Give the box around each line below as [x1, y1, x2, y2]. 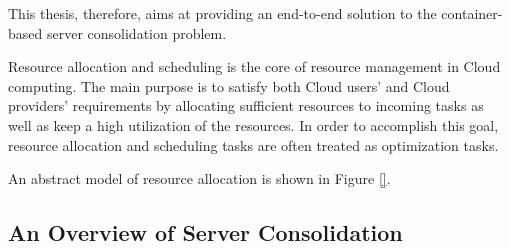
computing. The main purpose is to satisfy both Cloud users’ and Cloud [8, 75, 450, 96]
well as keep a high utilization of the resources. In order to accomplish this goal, [8, 114, 499, 135]
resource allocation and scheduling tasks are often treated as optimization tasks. [8, 134, 499, 155]
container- [441, 3, 503, 23]
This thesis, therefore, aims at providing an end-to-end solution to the [8, 3, 437, 23]
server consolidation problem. [46, 22, 227, 43]
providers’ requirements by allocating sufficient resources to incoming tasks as [8, 95, 484, 116]
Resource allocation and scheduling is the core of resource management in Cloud [8, 56, 501, 77]
